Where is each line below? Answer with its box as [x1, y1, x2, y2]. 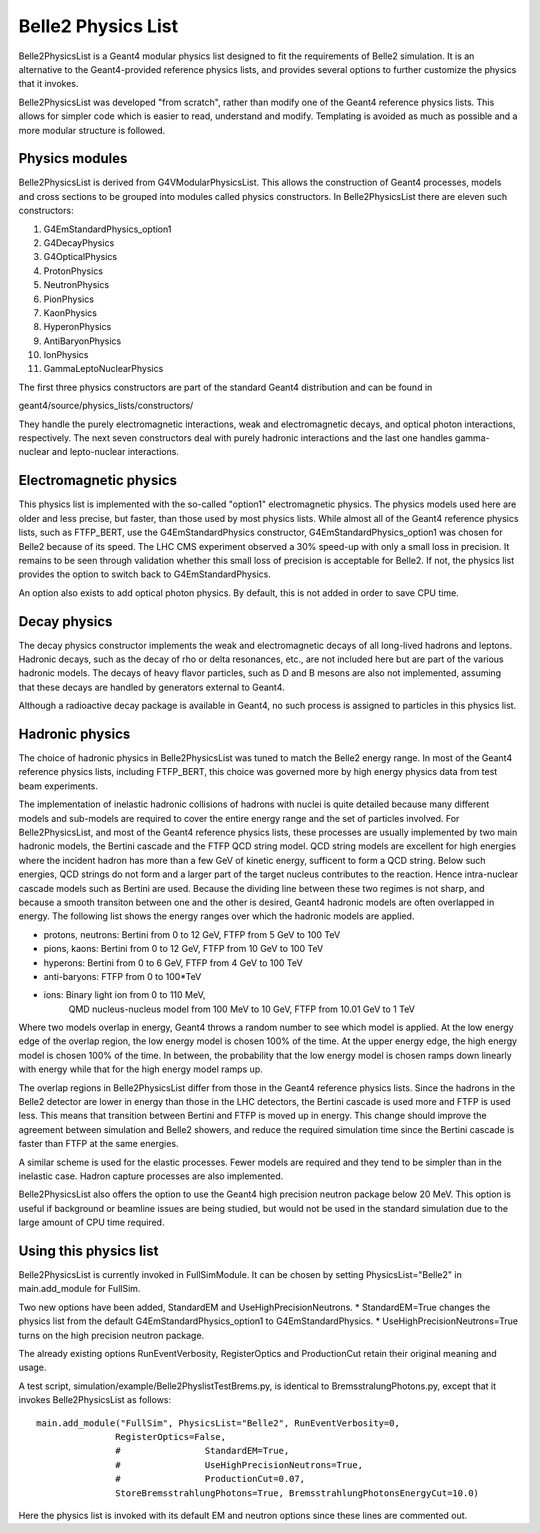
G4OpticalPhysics [43, 251, 118, 263]
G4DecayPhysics [43, 236, 115, 249]
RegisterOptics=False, [115, 1431, 227, 1442]
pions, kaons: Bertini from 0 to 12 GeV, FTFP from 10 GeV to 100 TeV [43, 943, 324, 955]
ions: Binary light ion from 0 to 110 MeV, [43, 989, 206, 1001]
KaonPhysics [43, 306, 97, 319]
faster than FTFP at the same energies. [18, 1138, 179, 1150]
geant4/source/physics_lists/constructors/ [18, 400, 194, 412]
